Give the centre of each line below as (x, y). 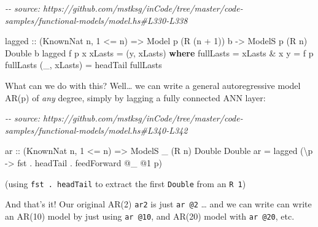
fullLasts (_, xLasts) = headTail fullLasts (83, 65)
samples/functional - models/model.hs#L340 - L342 (96, 130)
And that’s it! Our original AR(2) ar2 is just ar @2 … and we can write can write (158, 204)
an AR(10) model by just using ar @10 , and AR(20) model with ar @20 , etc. (150, 216)
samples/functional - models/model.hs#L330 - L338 (96, 20)
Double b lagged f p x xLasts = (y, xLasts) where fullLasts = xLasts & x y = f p (159, 52)
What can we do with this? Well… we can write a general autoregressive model (153, 85)
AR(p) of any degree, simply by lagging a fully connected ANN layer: (135, 97)
